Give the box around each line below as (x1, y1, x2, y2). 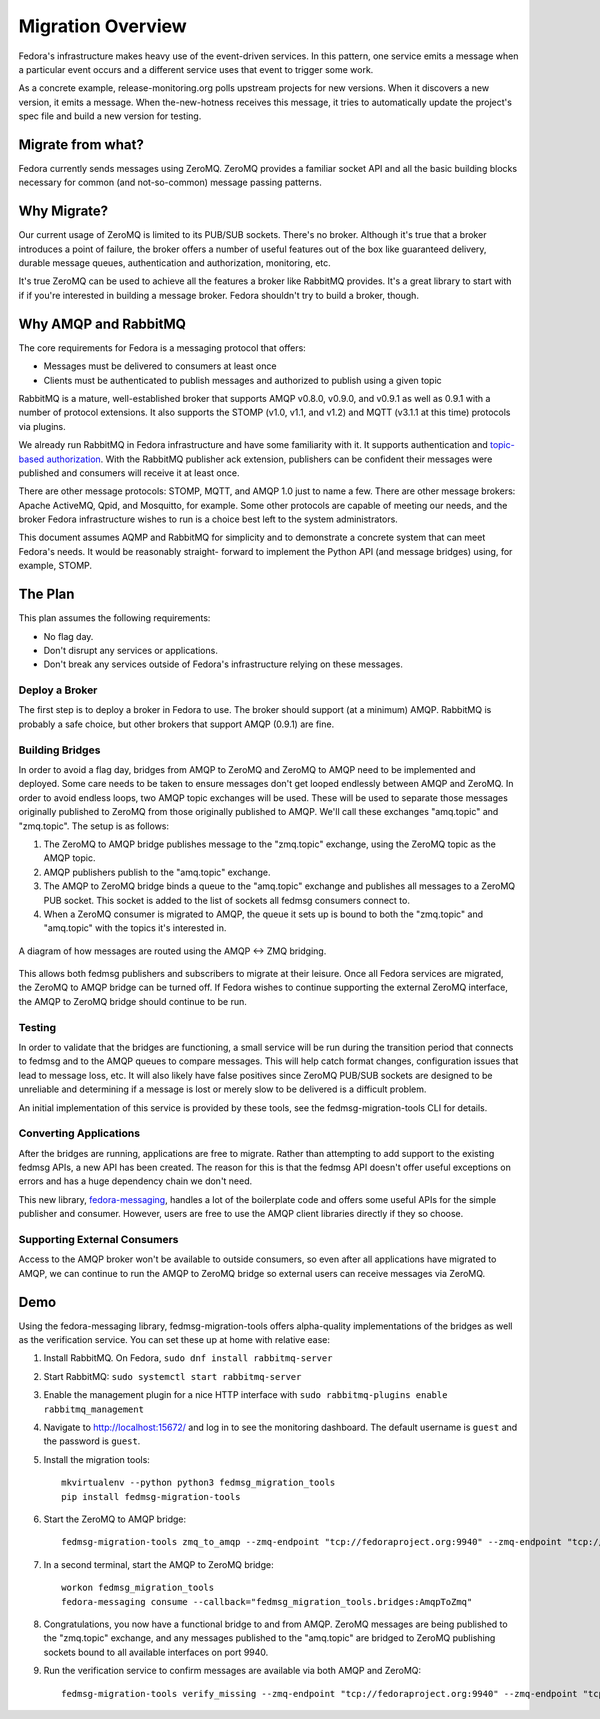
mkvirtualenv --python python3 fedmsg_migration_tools (61, 1477, 336, 1489)
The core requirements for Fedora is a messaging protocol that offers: (18, 341, 307, 354)
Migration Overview (18, 15, 187, 37)
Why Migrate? (18, 203, 109, 220)
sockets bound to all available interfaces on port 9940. (43, 1646, 269, 1658)
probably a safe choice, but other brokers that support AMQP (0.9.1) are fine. (18, 718, 335, 730)
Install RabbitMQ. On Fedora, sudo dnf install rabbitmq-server (43, 1352, 333, 1364)
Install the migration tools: (43, 1453, 150, 1465)
